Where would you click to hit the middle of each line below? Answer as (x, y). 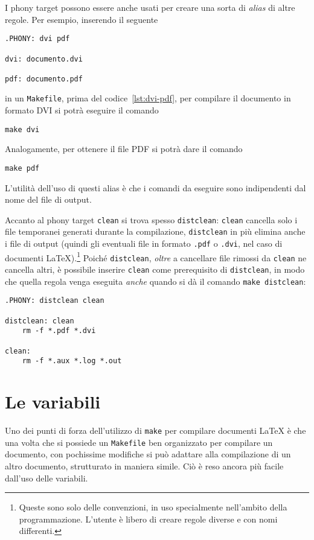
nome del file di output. (48, 199)
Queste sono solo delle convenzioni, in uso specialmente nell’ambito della (153, 507)
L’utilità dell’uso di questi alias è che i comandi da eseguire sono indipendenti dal (155, 187)
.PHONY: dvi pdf (37, 39)
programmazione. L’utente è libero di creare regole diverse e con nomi (148, 519)
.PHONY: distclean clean (55, 301)
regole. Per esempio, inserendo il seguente (82, 19)
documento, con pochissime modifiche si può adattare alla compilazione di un (148, 454)
